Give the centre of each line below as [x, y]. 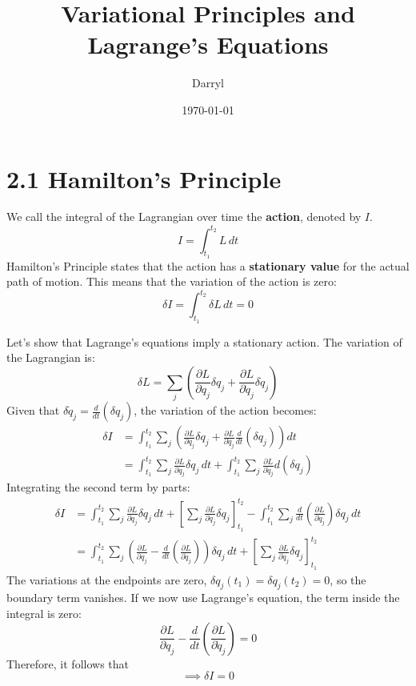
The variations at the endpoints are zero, [107, 579]
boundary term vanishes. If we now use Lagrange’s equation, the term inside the [203, 598]
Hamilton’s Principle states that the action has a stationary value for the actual [208, 265]
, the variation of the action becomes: [225, 410]
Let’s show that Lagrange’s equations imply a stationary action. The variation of [204, 341]
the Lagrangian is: [51, 357]
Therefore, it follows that [68, 663]
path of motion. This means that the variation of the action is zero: [172, 281]
